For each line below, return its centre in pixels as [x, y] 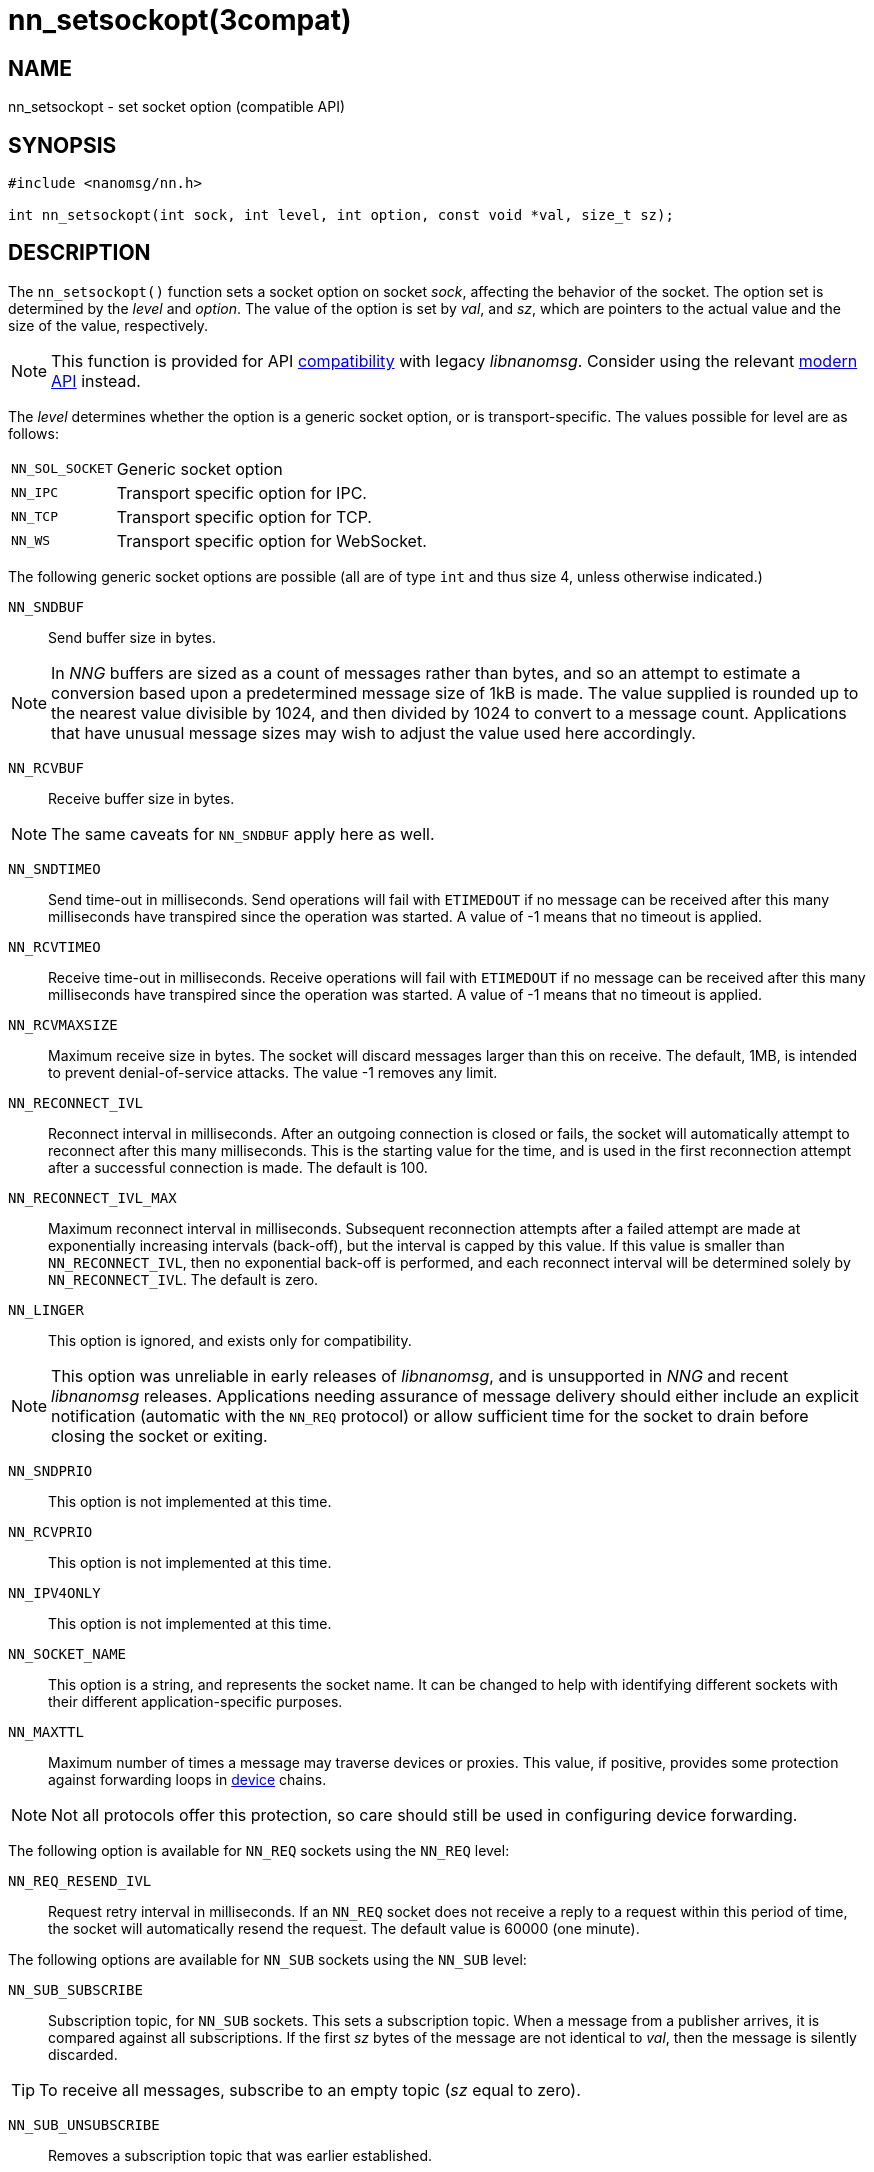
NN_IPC [34, 493]
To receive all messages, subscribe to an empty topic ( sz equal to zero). [310, 2089]
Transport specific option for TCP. [244, 516]
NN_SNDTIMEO [54, 868]
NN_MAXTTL [46, 1731]
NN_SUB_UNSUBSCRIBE [84, 2124]
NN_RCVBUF [46, 767]
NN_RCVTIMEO [54, 946]
